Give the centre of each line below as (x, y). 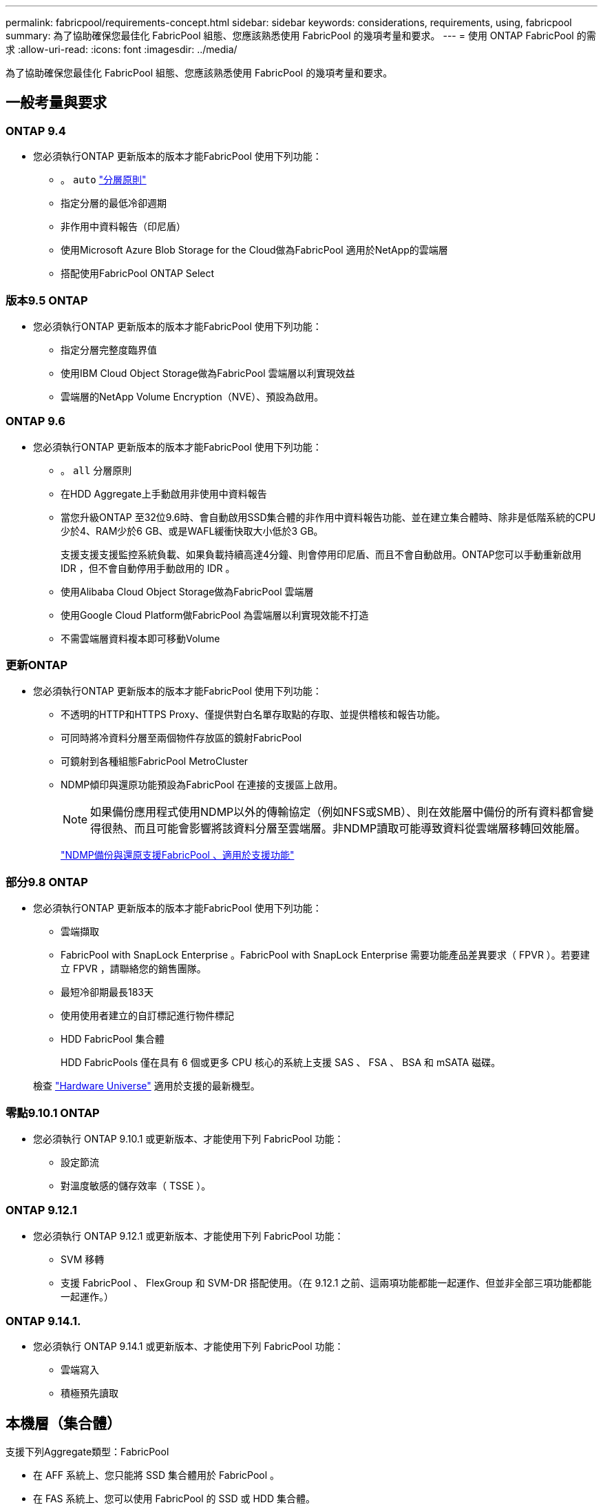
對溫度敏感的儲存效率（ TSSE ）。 (136, 1185)
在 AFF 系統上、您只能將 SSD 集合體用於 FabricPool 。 (157, 1475)
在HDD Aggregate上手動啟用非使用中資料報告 (164, 493)
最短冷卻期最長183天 (107, 992)
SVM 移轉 (83, 1259)
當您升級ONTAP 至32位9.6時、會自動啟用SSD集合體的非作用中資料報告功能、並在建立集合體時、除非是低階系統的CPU (328, 517)
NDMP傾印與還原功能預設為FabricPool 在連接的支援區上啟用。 (202, 785)
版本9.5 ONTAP (47, 300)
